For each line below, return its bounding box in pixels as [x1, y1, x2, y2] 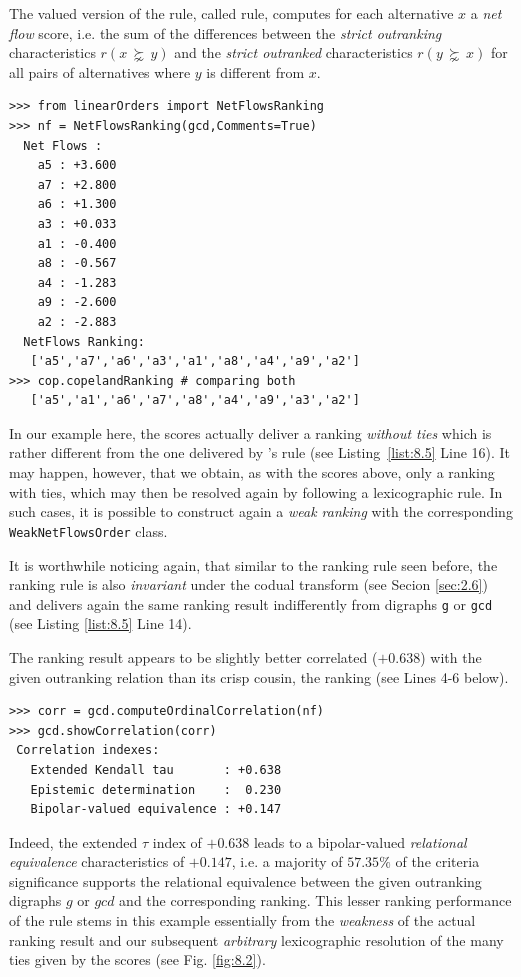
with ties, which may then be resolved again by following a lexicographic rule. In [9, 481, 503, 502]
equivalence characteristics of [9, 851, 185, 872]
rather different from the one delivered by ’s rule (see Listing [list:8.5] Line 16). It [9, 442, 511, 463]
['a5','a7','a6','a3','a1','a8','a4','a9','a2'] [30, 354, 360, 369]
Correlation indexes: [16, 743, 160, 758]
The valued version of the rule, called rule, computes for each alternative [9, 3, 454, 23]
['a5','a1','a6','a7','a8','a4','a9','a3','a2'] [30, 393, 360, 408]
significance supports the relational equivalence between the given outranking [9, 870, 482, 891]
